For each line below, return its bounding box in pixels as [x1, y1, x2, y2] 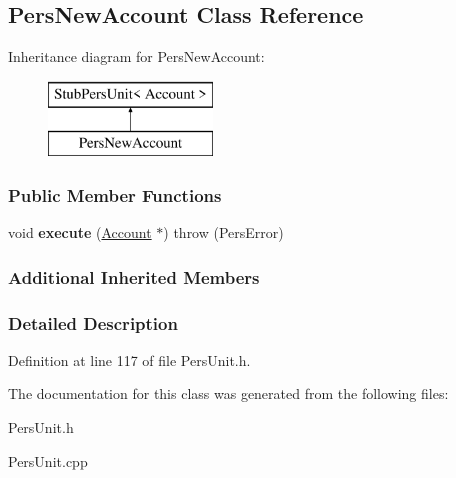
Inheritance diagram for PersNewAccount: [8, 46, 265, 67]
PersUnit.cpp [8, 450, 88, 471]
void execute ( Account [8, 222, 152, 243]
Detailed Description [8, 310, 178, 335]
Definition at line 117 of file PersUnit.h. [8, 349, 251, 370]
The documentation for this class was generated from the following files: [8, 383, 449, 404]
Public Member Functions [8, 182, 222, 207]
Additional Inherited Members [8, 264, 260, 289]
